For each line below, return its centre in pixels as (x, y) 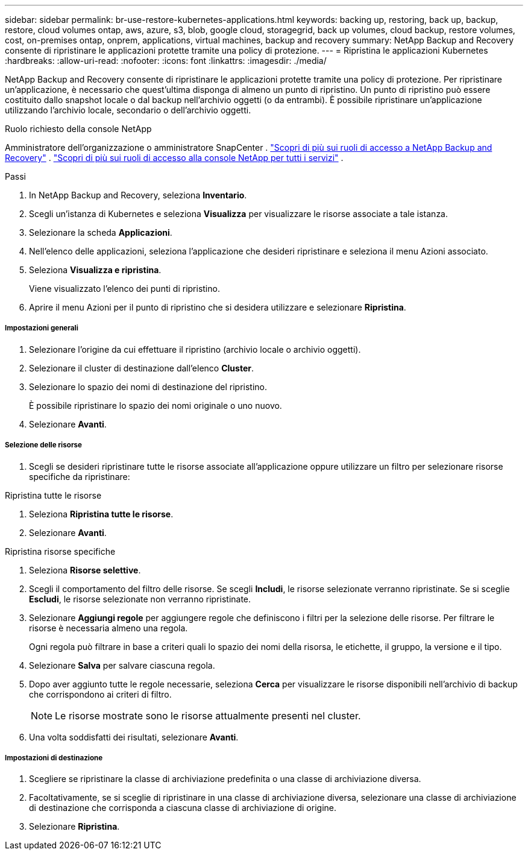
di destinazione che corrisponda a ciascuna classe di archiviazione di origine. (183, 808)
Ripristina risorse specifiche (60, 551)
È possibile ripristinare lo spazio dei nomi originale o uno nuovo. (156, 405)
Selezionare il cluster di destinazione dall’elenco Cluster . (141, 368)
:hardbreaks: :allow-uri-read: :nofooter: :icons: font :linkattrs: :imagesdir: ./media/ (166, 61)
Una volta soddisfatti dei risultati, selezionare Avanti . (134, 737)
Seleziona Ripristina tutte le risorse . (101, 514)
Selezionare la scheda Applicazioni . (101, 232)
